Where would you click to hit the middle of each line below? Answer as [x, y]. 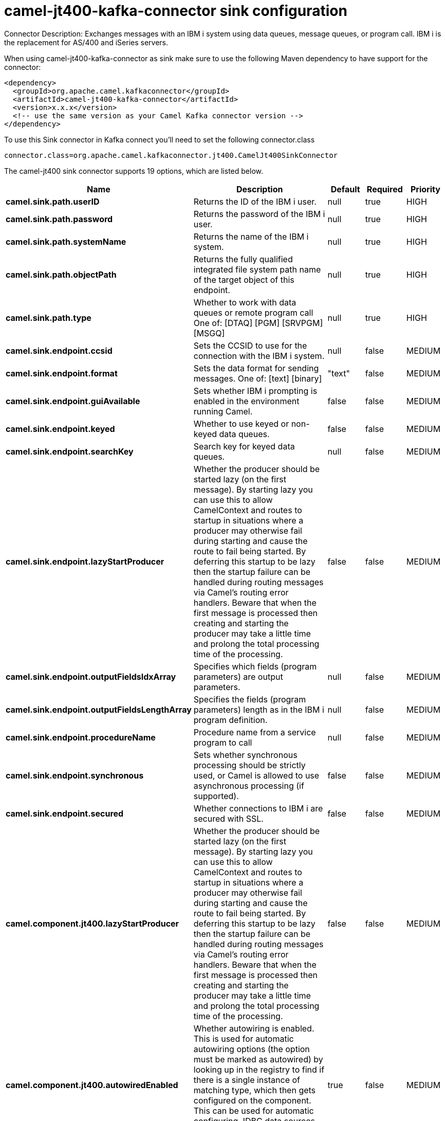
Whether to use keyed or [241, 423]
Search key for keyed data [244, 446]
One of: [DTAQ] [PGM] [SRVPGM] [258, 323]
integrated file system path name [257, 269]
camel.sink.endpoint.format [62, 373]
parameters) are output [238, 676]
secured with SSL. [228, 818]
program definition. [230, 720]
